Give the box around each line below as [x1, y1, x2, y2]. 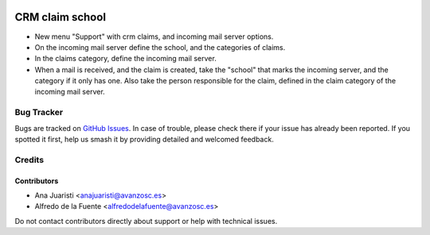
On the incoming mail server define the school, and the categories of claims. [34, 42, 286, 52]
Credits [14, 154, 44, 165]
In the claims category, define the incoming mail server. [34, 54, 217, 64]
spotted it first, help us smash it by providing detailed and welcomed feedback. [14, 135, 274, 144]
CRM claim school [14, 10, 107, 24]
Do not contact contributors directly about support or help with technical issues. [14, 216, 278, 225]
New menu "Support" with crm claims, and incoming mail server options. [34, 32, 274, 41]
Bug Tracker [14, 107, 64, 118]
